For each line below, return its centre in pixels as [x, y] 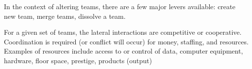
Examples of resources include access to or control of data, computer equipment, [124, 51]
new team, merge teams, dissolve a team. [65, 16]
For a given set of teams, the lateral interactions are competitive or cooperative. [123, 32]
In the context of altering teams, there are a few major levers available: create [120, 6]
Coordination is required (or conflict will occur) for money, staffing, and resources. [126, 41]
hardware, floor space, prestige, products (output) [78, 60]
